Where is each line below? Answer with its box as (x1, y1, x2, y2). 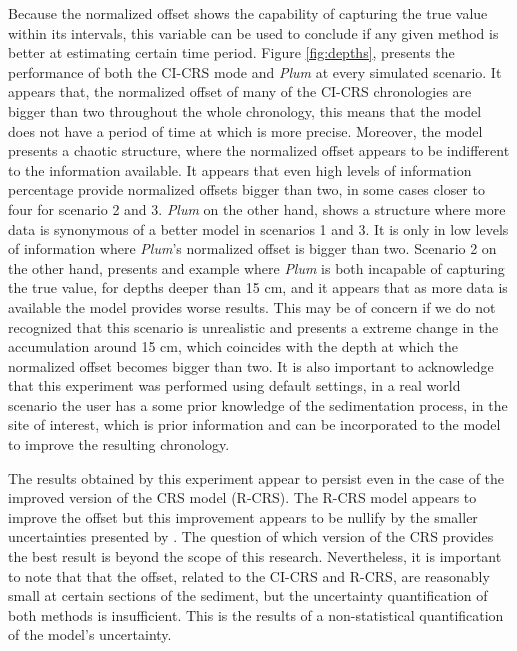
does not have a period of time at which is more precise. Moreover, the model (8, 120, 483, 141)
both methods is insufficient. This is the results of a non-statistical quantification (8, 604, 504, 625)
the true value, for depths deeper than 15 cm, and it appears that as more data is (8, 277, 508, 298)
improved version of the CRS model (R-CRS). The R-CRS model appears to (8, 487, 477, 508)
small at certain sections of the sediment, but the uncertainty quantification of (8, 585, 488, 606)
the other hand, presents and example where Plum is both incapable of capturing (8, 257, 505, 278)
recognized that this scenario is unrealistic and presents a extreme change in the (8, 316, 499, 337)
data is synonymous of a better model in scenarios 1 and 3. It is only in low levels (8, 218, 509, 239)
